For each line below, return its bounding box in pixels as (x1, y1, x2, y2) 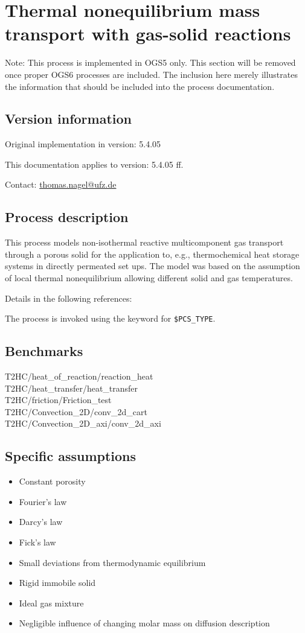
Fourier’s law (19, 495, 67, 507)
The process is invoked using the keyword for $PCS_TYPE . (5, 312, 216, 325)
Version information (5, 109, 132, 128)
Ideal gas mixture (19, 596, 84, 609)
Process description (5, 208, 129, 226)
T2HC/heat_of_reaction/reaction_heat (5, 370, 153, 383)
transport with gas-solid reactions (5, 21, 291, 46)
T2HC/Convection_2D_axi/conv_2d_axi (5, 417, 161, 430)
